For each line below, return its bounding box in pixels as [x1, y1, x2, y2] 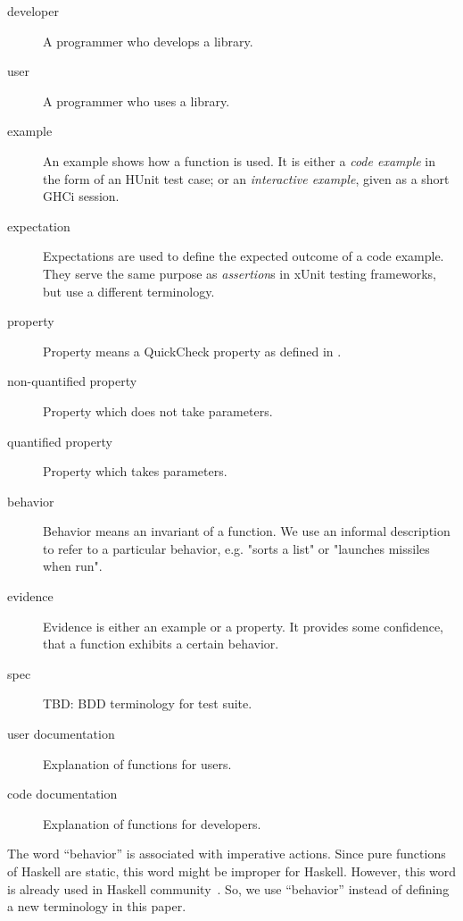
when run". [43, 557, 103, 575]
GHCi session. [43, 187, 120, 205]
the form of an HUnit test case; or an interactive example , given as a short [43, 169, 450, 188]
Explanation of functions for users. [43, 754, 232, 773]
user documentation [7, 724, 115, 743]
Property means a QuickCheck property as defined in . [43, 341, 342, 360]
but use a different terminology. [43, 281, 215, 300]
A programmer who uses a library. [43, 91, 230, 110]
